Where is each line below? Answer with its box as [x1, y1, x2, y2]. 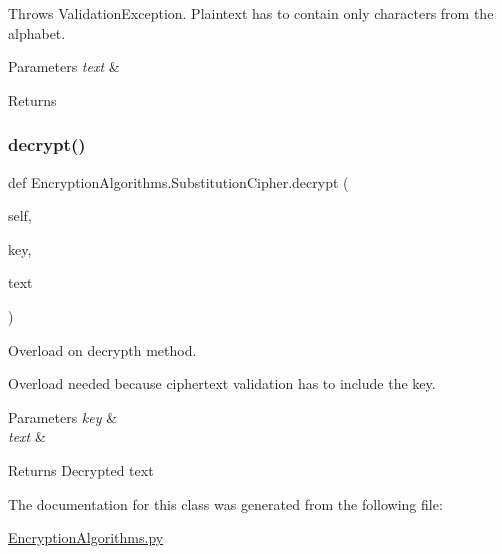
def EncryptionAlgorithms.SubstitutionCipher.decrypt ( [8, 171, 349, 192]
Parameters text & [8, 56, 120, 77]
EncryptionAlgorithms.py [8, 527, 164, 548]
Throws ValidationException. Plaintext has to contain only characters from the [8, 3, 494, 23]
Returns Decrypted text [8, 459, 154, 480]
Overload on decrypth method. [8, 339, 197, 360]
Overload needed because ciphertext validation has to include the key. [8, 373, 436, 394]
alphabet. [8, 22, 66, 43]
